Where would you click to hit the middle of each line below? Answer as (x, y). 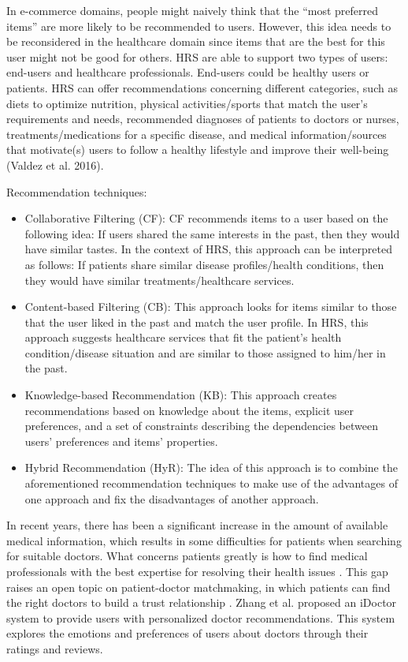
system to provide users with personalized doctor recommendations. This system (201, 617)
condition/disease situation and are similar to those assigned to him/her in (205, 352)
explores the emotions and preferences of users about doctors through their (187, 633)
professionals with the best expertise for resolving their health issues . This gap (197, 571)
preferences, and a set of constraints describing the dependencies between (201, 426)
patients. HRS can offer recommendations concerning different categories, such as (202, 87)
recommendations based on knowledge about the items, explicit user (189, 410)
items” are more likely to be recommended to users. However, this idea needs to (199, 26)
